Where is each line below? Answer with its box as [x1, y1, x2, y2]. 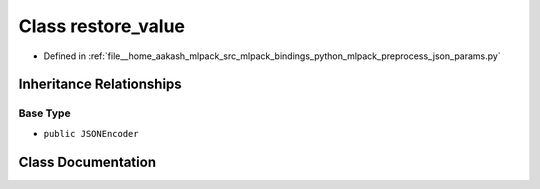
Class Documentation [18, 153, 157, 170]
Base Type [18, 106, 71, 120]
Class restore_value [18, 15, 185, 37]
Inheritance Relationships [18, 76, 182, 93]
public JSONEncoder [43, 128, 139, 139]
